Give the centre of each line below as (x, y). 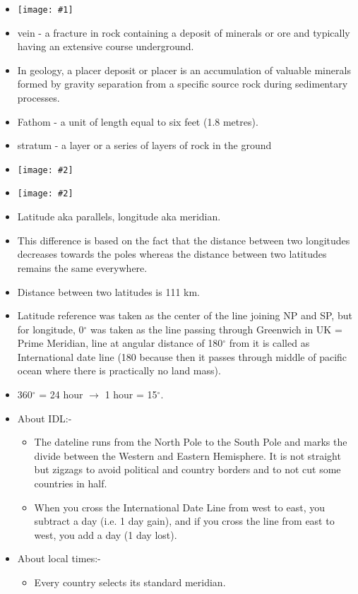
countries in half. (71, 483)
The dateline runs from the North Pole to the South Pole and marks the (191, 442)
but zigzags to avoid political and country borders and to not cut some (187, 469)
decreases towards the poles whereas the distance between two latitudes (172, 254)
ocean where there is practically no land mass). (119, 370)
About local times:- (59, 558)
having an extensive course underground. (106, 46)
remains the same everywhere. (82, 267)
